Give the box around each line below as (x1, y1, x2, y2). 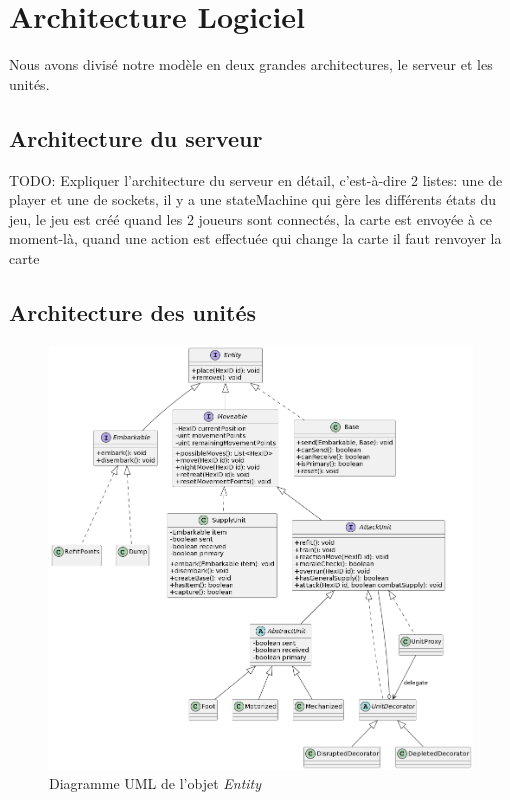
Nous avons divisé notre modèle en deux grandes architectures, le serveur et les (9, 54, 493, 75)
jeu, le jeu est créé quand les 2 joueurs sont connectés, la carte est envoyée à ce (9, 208, 493, 229)
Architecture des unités (9, 296, 257, 327)
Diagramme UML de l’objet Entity (49, 773, 262, 794)
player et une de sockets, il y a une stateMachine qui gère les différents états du (9, 189, 497, 210)
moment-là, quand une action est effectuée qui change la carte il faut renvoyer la (9, 228, 502, 249)
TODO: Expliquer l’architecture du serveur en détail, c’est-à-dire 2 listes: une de (9, 169, 503, 190)
